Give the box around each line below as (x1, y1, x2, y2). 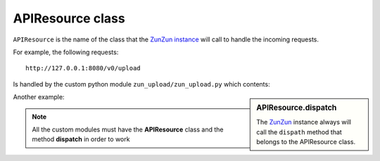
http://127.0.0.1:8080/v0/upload (25, 64, 141, 72)
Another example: (13, 93, 65, 101)
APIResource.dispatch (256, 103, 337, 112)
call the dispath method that (256, 127, 343, 136)
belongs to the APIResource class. (256, 138, 356, 146)
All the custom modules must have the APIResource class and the (32, 125, 224, 134)
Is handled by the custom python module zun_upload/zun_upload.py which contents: (13, 79, 270, 88)
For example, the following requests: (13, 48, 119, 56)
